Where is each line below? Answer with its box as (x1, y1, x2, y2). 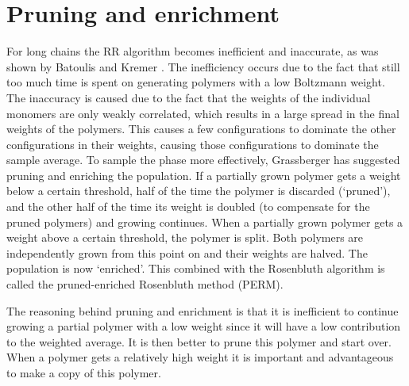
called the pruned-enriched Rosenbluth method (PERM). (6, 276, 284, 292)
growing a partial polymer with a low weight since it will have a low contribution (6, 318, 401, 334)
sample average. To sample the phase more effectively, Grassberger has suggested (6, 151, 400, 168)
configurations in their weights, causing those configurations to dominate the (6, 136, 379, 152)
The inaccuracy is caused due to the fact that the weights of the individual (6, 89, 371, 105)
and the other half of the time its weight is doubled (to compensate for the (6, 198, 370, 215)
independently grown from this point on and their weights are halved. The (6, 244, 368, 261)
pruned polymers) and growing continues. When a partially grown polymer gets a (6, 213, 403, 230)
